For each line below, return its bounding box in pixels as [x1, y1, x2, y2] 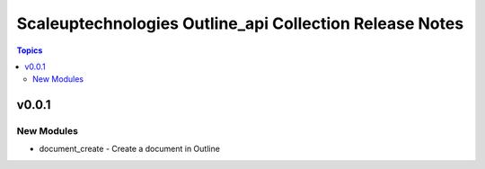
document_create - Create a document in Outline [39, 144, 220, 155]
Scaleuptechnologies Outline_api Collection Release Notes [16, 13, 464, 33]
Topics [16, 45, 43, 56]
